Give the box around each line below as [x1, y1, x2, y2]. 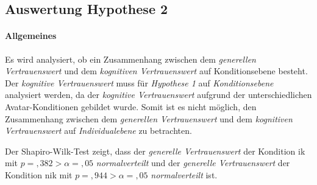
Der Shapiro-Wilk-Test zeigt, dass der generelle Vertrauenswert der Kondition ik [5, 144, 305, 157]
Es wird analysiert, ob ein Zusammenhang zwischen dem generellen [5, 52, 256, 65]
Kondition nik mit [5, 168, 73, 181]
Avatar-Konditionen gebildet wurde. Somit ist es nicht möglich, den [5, 100, 257, 113]
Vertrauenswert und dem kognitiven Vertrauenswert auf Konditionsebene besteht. [5, 65, 308, 77]
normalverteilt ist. [151, 168, 218, 181]
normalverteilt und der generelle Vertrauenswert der [96, 156, 290, 169]
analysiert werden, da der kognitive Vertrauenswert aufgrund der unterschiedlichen [5, 88, 312, 101]
